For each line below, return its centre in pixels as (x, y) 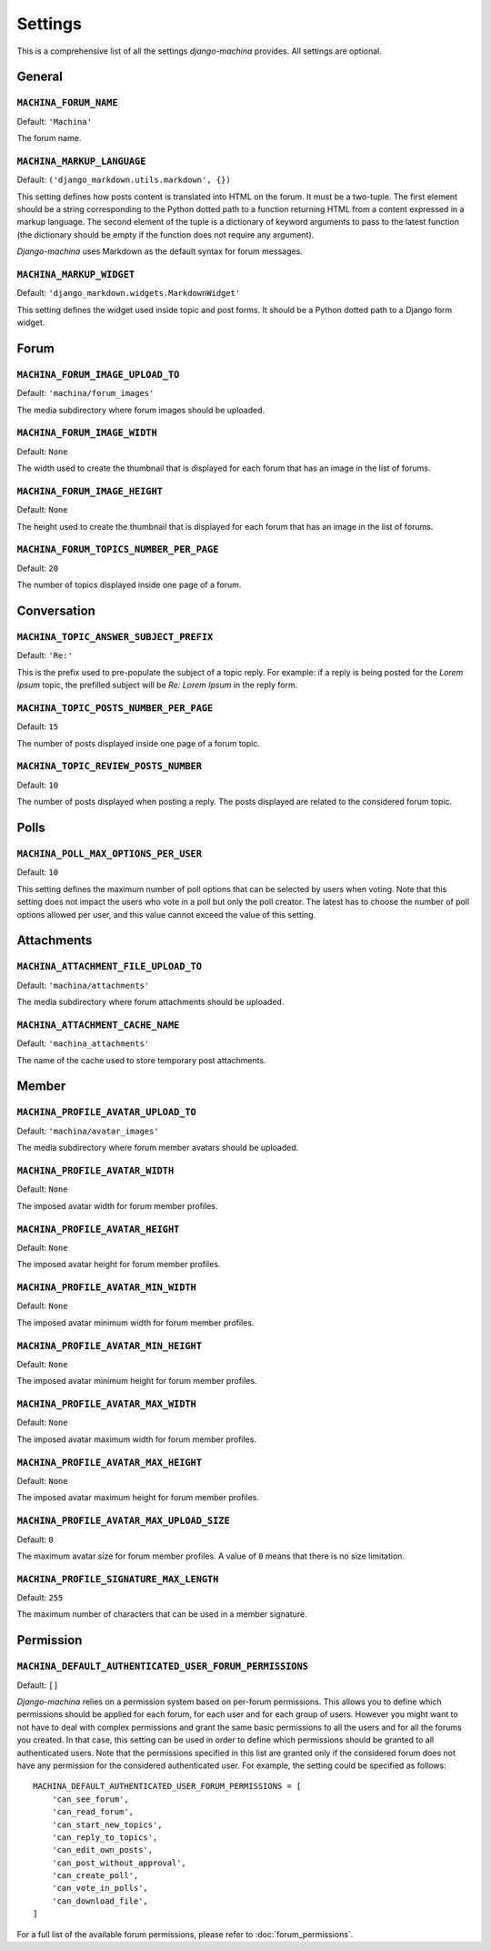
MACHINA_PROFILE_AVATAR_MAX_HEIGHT (110, 1463)
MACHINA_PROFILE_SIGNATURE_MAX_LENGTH (118, 1579)
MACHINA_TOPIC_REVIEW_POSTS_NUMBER (110, 767)
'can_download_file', (100, 1901)
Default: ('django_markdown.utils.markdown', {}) (124, 180)
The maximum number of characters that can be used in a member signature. (162, 1614)
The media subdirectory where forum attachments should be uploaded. (150, 1002)
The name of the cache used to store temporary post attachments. (142, 1060)
